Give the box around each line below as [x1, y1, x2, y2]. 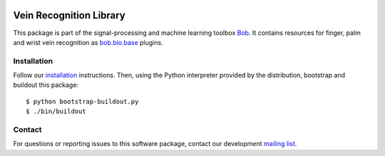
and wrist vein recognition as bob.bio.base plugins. [13, 38, 163, 46]
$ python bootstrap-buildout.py [26, 97, 139, 105]
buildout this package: [13, 80, 78, 89]
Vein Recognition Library [13, 9, 126, 21]
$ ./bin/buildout [26, 108, 86, 115]
